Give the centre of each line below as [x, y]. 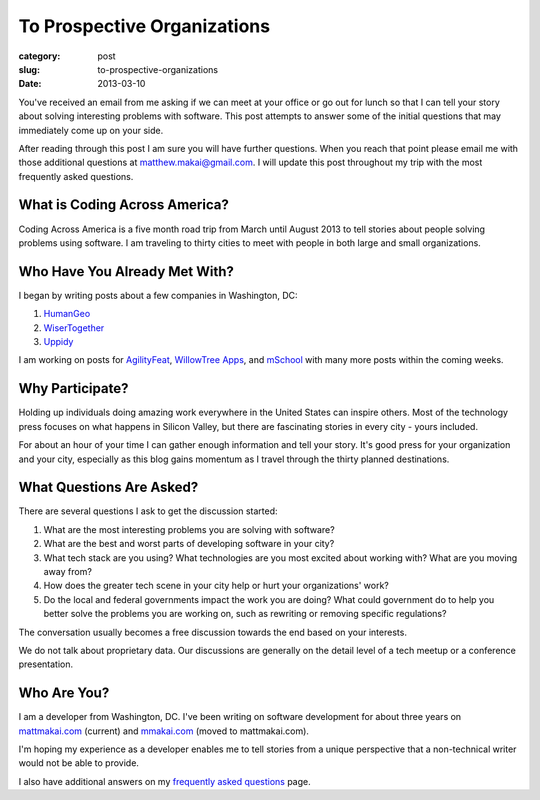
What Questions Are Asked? [108, 487]
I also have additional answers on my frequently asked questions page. [165, 781]
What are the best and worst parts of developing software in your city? [189, 544]
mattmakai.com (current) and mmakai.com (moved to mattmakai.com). [164, 731]
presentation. [46, 664]
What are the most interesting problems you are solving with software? [189, 529]
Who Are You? [64, 693]
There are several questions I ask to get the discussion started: [148, 511]
